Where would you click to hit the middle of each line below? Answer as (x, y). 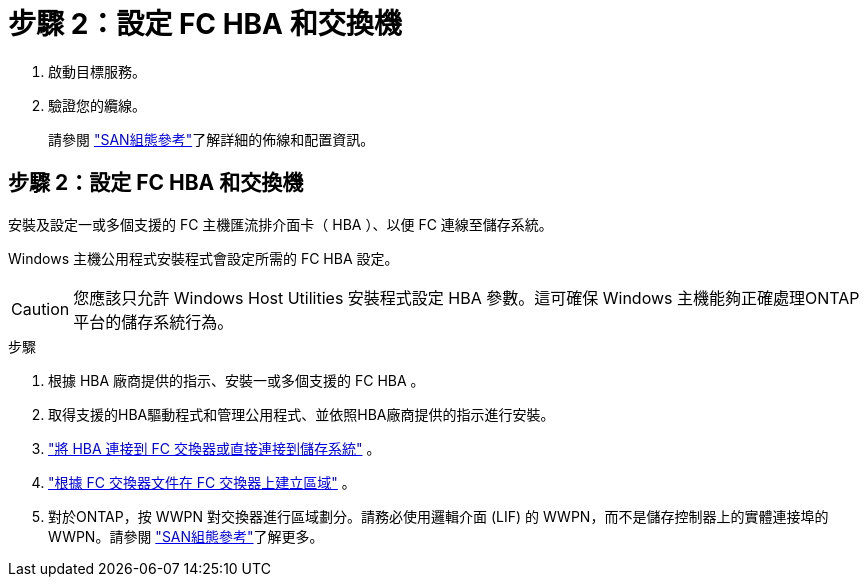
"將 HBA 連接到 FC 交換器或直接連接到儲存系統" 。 (214, 448)
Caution (40, 308)
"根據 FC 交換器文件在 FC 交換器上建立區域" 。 (202, 482)
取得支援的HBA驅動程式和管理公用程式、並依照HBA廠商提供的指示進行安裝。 (301, 414)
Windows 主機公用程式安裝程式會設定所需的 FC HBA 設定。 (203, 258)
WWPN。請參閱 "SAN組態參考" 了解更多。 (186, 536)
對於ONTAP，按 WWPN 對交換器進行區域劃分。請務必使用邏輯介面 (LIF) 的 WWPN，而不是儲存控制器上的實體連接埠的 (438, 516)
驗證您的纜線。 (97, 105)
